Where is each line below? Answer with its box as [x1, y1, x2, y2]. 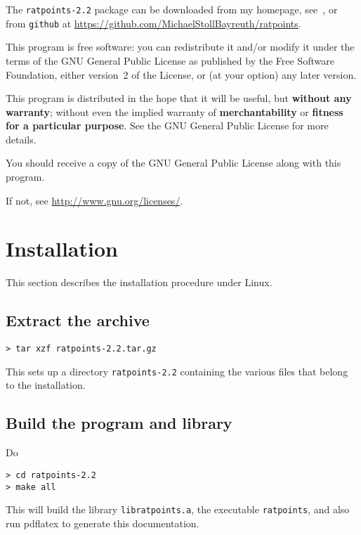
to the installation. [6, 378, 86, 392]
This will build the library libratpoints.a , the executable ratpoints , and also [6, 502, 350, 517]
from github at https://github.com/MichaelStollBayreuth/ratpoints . [6, 15, 301, 30]
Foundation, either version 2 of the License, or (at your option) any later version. [6, 67, 357, 82]
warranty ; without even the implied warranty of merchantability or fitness [6, 104, 343, 119]
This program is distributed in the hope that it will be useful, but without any [6, 91, 352, 105]
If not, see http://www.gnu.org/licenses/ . [6, 193, 183, 207]
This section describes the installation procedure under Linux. [6, 275, 273, 290]
